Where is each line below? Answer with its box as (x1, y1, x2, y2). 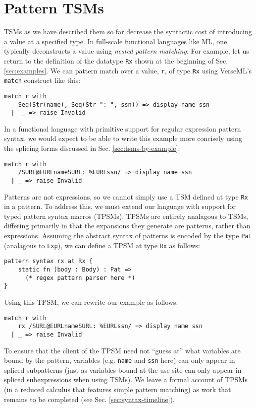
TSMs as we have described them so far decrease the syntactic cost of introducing (4, 26, 252, 37)
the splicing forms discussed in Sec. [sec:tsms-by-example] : (4, 143, 180, 153)
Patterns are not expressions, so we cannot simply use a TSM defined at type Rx (4, 191, 248, 202)
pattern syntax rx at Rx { (4, 258, 93, 265)
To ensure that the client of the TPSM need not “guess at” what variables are (4, 345, 241, 355)
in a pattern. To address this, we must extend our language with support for (4, 201, 236, 211)
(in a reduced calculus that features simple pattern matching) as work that (4, 384, 231, 394)
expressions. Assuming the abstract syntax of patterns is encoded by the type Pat (4, 230, 252, 241)
